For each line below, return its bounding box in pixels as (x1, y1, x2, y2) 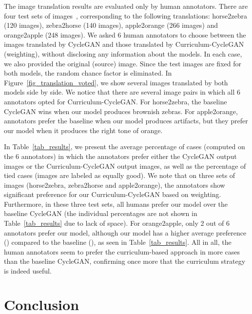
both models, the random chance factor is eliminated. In (4, 68, 172, 78)
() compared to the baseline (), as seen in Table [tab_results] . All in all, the (4, 237, 232, 247)
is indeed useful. (4, 266, 52, 276)
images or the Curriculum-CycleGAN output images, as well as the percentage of (4, 160, 246, 171)
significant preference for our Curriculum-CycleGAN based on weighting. (4, 189, 221, 199)
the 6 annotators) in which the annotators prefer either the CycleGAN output (4, 151, 237, 161)
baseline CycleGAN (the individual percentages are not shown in (4, 208, 197, 218)
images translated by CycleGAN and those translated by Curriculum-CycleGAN (4, 39, 244, 49)
